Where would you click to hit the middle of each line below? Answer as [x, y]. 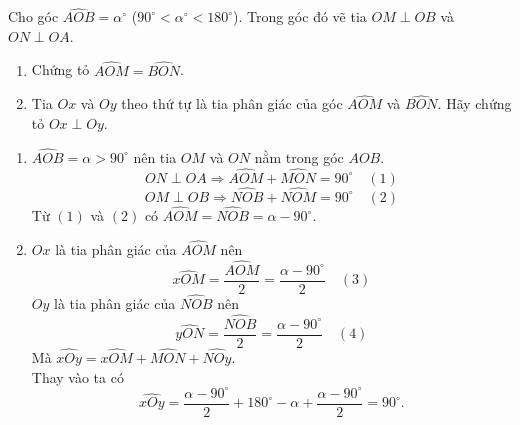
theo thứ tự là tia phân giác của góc [232, 103]
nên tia [155, 156]
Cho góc [33, 16]
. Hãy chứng [474, 103]
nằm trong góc [299, 156]
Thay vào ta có [77, 376]
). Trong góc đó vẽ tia [299, 16]
